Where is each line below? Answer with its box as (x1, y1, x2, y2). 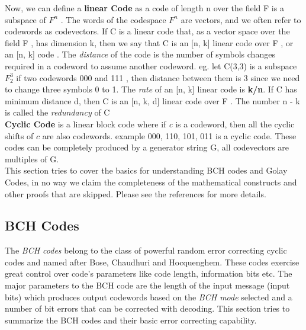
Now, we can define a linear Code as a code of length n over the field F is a (5, 2, 284, 14)
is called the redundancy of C (5, 106, 110, 118)
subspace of (5, 13, 46, 25)
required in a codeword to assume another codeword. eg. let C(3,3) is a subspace (5, 59, 297, 72)
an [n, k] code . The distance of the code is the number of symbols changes (5, 48, 275, 60)
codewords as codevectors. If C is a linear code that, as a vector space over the (5, 25, 290, 37)
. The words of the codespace (60, 13, 166, 25)
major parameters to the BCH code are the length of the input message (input (5, 279, 290, 291)
